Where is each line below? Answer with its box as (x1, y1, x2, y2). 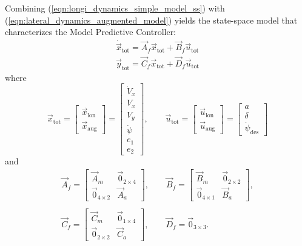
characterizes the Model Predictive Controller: (5, 25, 176, 38)
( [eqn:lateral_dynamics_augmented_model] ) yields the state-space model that (5, 13, 298, 26)
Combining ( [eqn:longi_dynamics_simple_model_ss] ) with (5, 2, 225, 14)
